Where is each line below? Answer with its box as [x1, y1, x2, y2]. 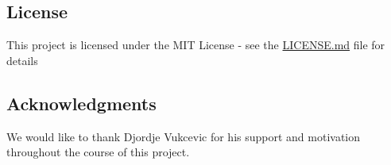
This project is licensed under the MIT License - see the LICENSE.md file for [6, 36, 385, 53]
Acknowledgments [6, 90, 157, 115]
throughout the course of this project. [6, 144, 190, 160]
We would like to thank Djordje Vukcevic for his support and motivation [6, 128, 361, 144]
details [6, 52, 38, 68]
